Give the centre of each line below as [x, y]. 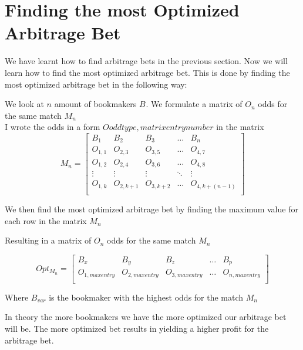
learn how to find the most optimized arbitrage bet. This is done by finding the [147, 72]
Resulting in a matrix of [48, 240]
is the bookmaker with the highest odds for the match [146, 297]
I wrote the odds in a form [53, 127]
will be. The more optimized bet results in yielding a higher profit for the [137, 328]
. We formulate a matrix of [194, 104]
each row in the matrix [46, 220]
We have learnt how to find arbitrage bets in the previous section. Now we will [146, 61]
